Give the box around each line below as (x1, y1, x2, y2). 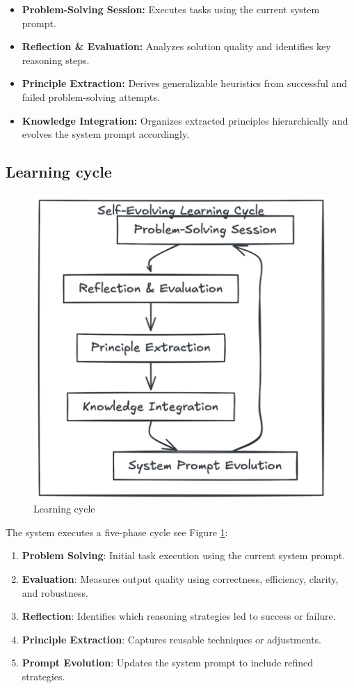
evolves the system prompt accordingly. (22, 127, 190, 141)
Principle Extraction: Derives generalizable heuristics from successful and (22, 76, 348, 91)
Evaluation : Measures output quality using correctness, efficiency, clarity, (22, 571, 339, 586)
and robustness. (22, 585, 88, 600)
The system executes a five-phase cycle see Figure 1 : (6, 524, 228, 539)
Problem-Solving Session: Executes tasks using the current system (22, 2, 320, 16)
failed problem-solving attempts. (22, 89, 160, 104)
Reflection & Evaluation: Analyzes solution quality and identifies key (22, 39, 331, 54)
